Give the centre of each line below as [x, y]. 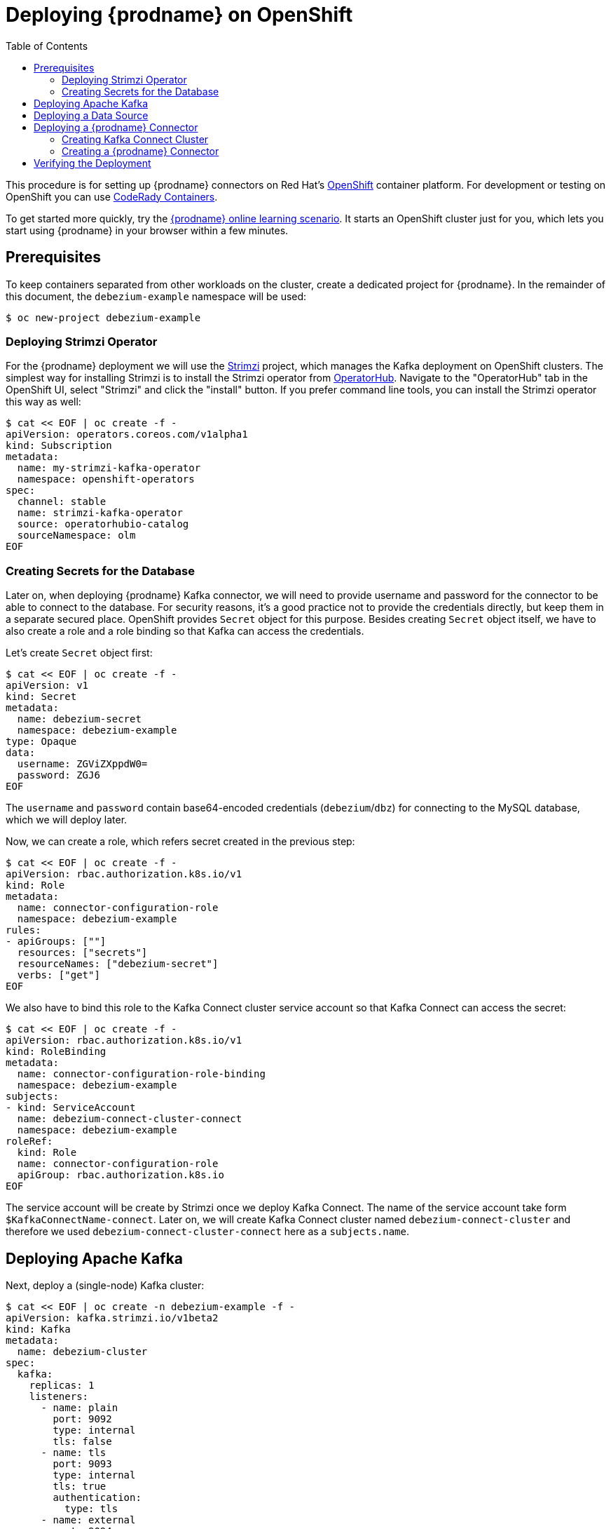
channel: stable [62, 502]
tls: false [82, 1441]
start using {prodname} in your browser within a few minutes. [147, 230]
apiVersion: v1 [47, 686]
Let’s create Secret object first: [79, 653]
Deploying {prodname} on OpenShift [179, 15]
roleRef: [29, 1141]
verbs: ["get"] [59, 975]
